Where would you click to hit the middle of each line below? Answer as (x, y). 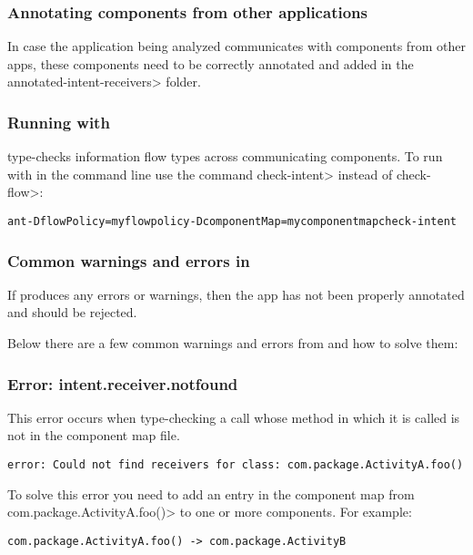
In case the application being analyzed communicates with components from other (236, 46)
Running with (59, 122)
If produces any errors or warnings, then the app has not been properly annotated (236, 294)
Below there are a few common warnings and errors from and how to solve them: (233, 343)
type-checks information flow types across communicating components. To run (225, 156)
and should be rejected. (72, 312)
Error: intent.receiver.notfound (123, 383)
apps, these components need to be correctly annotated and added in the (211, 63)
